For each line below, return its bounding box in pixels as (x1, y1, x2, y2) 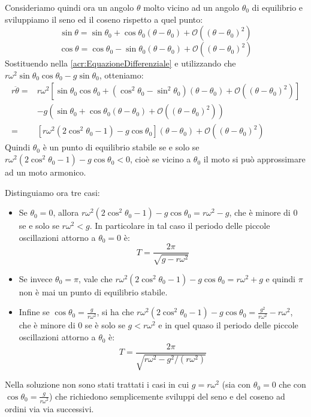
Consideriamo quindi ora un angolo (5, 1, 134, 13)
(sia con (222, 378, 251, 391)
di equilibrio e (252, 1, 303, 13)
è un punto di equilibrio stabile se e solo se (43, 141, 200, 153)
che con (279, 378, 306, 391)
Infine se (19, 306, 50, 318)
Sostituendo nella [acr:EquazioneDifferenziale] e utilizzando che (5, 57, 236, 69)
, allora (53, 206, 79, 219)
